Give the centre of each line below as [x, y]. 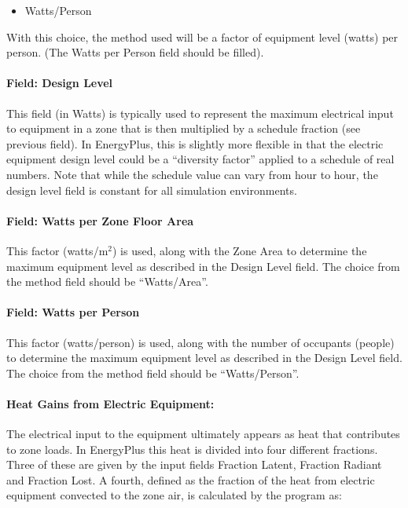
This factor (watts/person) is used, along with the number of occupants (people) [200, 342]
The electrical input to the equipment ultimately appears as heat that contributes [203, 434]
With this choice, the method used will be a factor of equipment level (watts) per [202, 37]
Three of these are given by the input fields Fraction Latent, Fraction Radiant [194, 464]
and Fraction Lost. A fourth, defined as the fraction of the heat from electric [191, 479]
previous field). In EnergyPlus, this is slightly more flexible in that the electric [195, 143]
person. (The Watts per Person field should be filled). [135, 52]
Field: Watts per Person [73, 312]
